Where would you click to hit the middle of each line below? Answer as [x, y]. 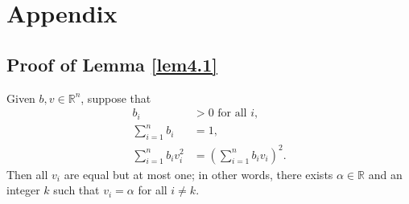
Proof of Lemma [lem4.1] [112, 64]
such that [76, 190]
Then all [27, 174]
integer [23, 190]
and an [385, 174]
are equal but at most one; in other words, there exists [198, 174]
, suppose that [116, 98]
